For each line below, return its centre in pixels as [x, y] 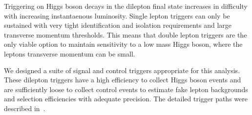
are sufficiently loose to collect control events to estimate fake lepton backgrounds [126, 89]
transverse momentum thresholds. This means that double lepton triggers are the [126, 34]
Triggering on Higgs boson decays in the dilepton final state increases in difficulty [126, 6]
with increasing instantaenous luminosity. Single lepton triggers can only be [117, 15]
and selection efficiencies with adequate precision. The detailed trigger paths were [126, 99]
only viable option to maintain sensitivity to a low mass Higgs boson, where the [123, 44]
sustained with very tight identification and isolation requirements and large [118, 25]
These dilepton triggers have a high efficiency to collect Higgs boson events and [123, 80]
